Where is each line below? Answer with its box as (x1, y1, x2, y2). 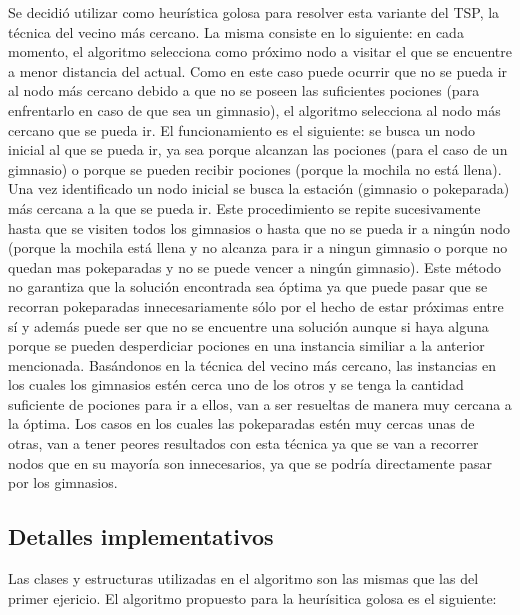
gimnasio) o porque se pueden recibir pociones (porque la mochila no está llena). (8, 158, 502, 179)
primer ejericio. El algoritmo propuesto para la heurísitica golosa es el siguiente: (8, 587, 497, 608)
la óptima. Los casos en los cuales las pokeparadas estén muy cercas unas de (8, 413, 475, 434)
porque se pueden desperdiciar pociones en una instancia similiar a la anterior (8, 335, 485, 356)
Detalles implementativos (8, 521, 274, 552)
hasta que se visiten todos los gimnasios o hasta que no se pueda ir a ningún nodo (8, 217, 510, 238)
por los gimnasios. (8, 472, 118, 493)
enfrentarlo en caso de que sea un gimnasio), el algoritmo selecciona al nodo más (8, 99, 501, 120)
